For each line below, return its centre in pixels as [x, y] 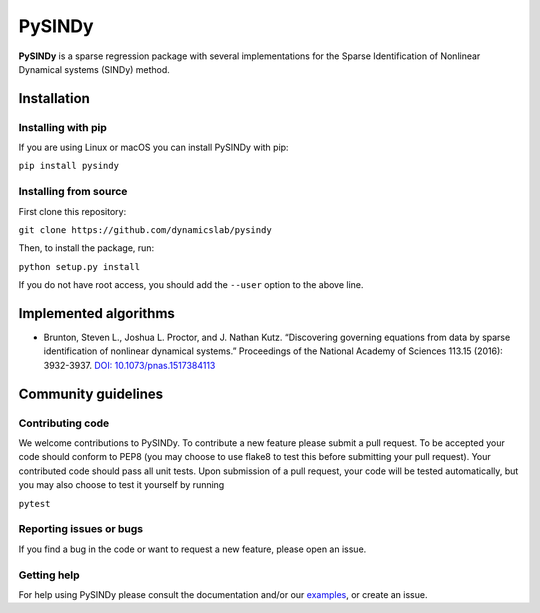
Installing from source [73, 192]
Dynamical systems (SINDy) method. [94, 69]
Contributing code [64, 423]
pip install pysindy [69, 166]
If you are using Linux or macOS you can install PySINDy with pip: [153, 147]
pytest [34, 503]
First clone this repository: [72, 211]
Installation [54, 98]
